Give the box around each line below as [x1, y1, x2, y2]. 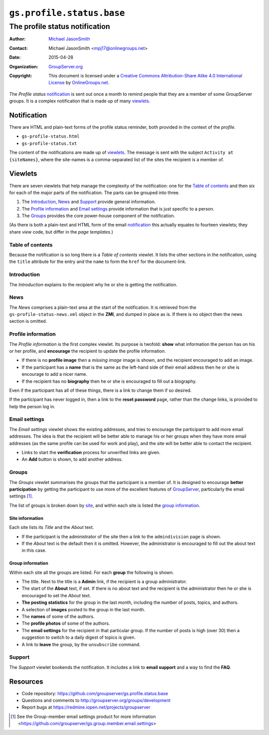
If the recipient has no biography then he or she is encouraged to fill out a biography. [21, 378, 197, 384]
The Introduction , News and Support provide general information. [21, 199, 156, 205]
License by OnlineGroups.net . [48, 80, 110, 86]
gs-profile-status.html [21, 134, 80, 139]
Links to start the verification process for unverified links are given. [21, 450, 160, 456]
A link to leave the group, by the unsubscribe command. [21, 641, 140, 647]
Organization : [9, 63, 38, 69]
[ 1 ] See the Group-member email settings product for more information [10, 714, 156, 720]
